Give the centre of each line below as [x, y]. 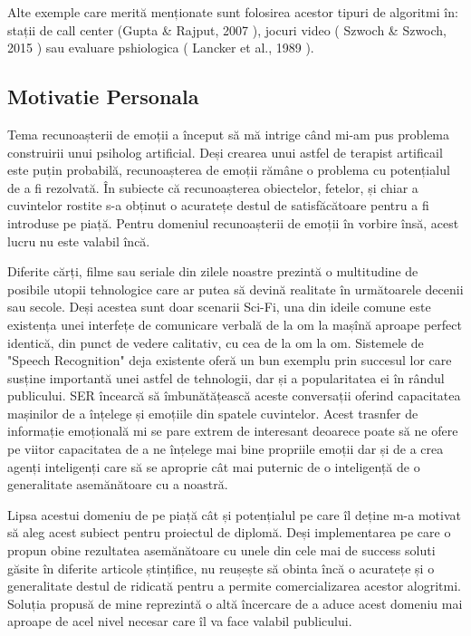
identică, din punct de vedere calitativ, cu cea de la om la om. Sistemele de [216, 342]
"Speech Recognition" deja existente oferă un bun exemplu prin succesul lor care [230, 360]
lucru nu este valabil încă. [79, 241]
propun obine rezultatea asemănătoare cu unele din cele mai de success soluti [221, 550]
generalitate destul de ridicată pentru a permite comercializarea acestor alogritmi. [234, 586]
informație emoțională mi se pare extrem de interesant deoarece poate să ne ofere [233, 431]
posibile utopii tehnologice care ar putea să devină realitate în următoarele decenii [235, 289]
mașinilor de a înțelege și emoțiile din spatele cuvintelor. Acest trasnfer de [213, 413]
